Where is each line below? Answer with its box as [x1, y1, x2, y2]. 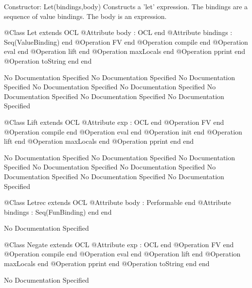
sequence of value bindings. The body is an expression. [4, 11, 167, 21]
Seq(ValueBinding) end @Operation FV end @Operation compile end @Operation [4, 36, 248, 47]
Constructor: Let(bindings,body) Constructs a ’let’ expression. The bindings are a [4, 1, 248, 11]
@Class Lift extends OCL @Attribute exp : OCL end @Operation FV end [4, 117, 224, 127]
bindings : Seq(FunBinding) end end [4, 206, 112, 217]
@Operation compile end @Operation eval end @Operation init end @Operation [4, 126, 242, 136]
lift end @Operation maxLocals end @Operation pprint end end [4, 136, 194, 146]
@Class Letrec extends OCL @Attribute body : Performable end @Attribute [4, 197, 231, 207]
